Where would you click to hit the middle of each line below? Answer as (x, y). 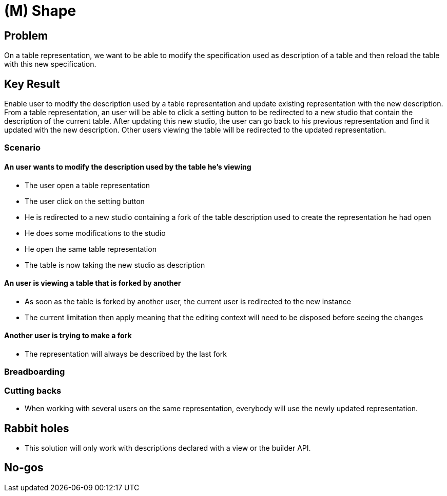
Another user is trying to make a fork (68, 336)
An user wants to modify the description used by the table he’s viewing (128, 167)
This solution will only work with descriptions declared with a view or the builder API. (168, 448)
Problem (26, 35)
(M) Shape (40, 11)
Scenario (22, 148)
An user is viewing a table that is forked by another (93, 283)
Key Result (32, 84)
